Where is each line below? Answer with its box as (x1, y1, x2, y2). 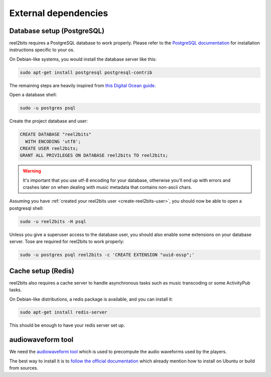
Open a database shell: (9, 92, 57, 98)
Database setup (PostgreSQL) (9, 27, 105, 35)
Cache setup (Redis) (9, 267, 75, 275)
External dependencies (9, 8, 108, 19)
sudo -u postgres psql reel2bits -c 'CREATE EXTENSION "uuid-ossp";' (20, 252, 195, 258)
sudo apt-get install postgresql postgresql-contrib (20, 69, 153, 75)
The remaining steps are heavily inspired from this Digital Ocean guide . (9, 82, 156, 88)
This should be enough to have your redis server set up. (9, 322, 125, 328)
